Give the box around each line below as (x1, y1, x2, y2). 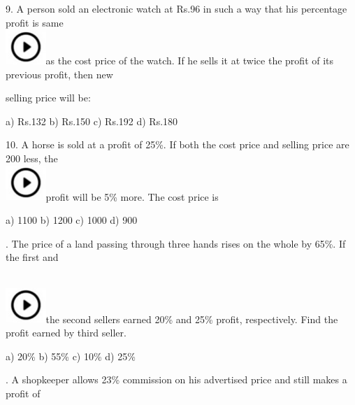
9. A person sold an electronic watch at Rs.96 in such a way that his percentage (6, 1, 347, 15)
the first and (6, 250, 59, 264)
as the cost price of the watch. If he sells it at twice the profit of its (45, 53, 334, 68)
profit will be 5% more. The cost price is (45, 189, 219, 204)
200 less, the (6, 151, 58, 166)
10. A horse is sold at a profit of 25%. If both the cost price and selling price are (6, 137, 349, 152)
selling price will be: (6, 90, 91, 105)
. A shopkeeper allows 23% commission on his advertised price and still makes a (6, 372, 347, 387)
